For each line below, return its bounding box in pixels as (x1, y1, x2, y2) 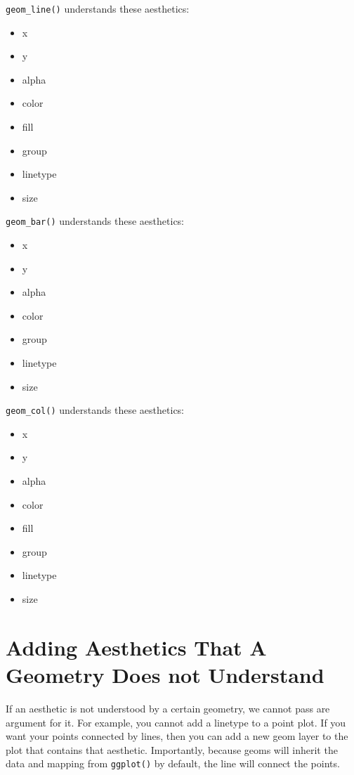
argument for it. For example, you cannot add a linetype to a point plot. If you (6, 715, 346, 729)
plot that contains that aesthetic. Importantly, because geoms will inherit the (6, 742, 338, 757)
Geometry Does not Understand (6, 660, 324, 689)
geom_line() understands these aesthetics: (6, 1, 190, 15)
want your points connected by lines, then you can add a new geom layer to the (6, 729, 348, 743)
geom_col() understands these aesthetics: (6, 403, 184, 417)
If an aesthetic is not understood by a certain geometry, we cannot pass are (6, 701, 330, 715)
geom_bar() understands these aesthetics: (6, 214, 184, 228)
